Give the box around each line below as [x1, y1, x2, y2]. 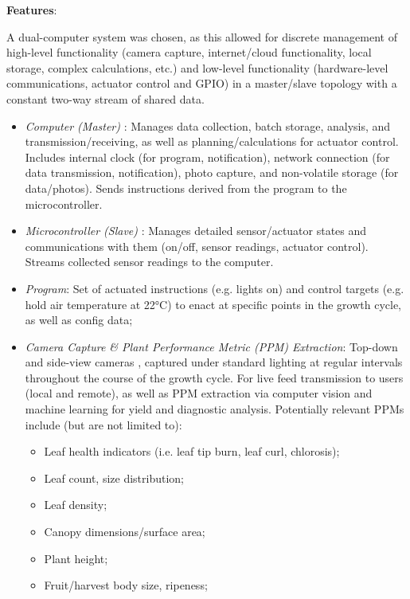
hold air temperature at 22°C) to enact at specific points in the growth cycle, [25, 296, 402, 312]
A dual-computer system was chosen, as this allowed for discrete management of [6, 28, 397, 45]
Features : [6, 2, 57, 18]
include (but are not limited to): [25, 416, 182, 433]
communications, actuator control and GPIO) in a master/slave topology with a [6, 75, 397, 92]
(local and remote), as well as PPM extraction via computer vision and [25, 385, 373, 401]
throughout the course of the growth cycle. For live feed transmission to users [25, 369, 404, 386]
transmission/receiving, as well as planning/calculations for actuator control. [25, 133, 399, 150]
